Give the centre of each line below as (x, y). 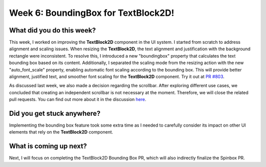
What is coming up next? (48, 146)
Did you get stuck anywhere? (55, 114)
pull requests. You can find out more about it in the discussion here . (78, 100)
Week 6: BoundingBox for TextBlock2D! (92, 13)
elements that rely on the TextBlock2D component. (61, 132)
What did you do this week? (52, 30)
